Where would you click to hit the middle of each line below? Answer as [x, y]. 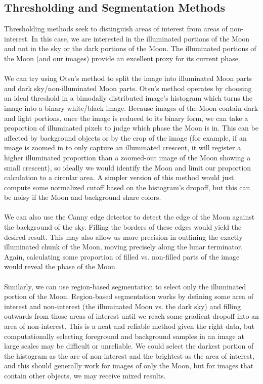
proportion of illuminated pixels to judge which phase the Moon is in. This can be [131, 128]
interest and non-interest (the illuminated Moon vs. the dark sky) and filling [122, 306]
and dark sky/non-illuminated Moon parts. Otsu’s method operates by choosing [128, 88]
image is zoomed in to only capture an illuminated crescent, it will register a [123, 147]
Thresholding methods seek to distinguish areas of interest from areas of [116, 29]
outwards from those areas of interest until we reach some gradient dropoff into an [131, 316]
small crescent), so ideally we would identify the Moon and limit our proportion [128, 167]
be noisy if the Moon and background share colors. [83, 197]
